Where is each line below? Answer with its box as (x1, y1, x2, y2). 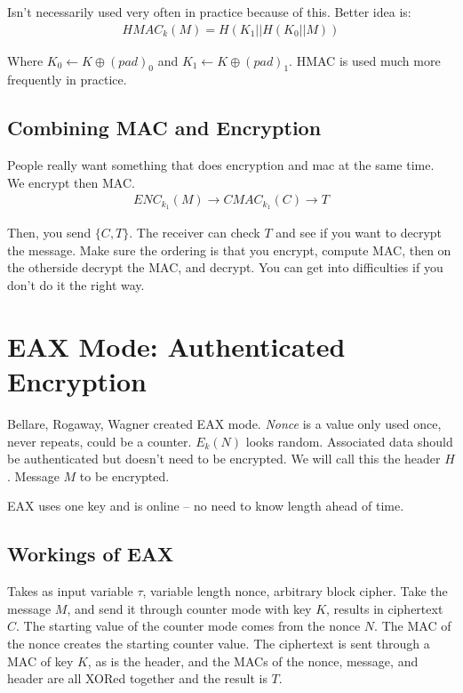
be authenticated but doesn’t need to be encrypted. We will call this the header (7, 449, 441, 468)
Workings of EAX (7, 540, 174, 568)
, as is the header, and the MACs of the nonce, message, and (87, 651, 419, 670)
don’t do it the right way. (7, 276, 145, 294)
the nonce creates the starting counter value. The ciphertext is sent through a (7, 633, 430, 652)
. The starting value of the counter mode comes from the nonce (16, 616, 361, 635)
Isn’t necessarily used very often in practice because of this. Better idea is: (7, 3, 411, 20)
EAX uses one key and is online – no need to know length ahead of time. (7, 496, 404, 515)
